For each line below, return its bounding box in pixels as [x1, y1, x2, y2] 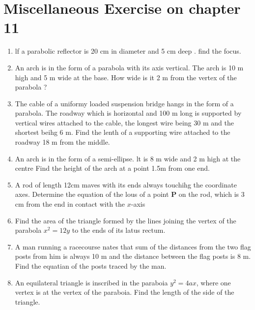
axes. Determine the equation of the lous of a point [15, 189, 169, 199]
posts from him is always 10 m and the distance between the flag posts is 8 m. [15, 251, 251, 261]
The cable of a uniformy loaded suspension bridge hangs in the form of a [15, 98, 234, 108]
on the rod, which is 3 [178, 189, 245, 199]
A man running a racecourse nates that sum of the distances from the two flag [15, 241, 251, 251]
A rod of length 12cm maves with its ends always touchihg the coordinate [15, 179, 237, 189]
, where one [196, 277, 231, 287]
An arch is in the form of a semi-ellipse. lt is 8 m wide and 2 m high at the [15, 153, 241, 163]
